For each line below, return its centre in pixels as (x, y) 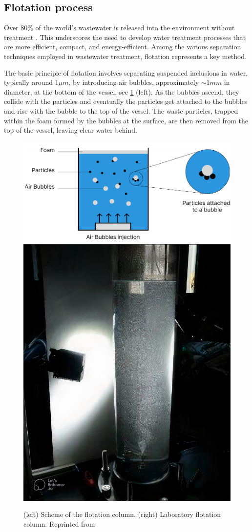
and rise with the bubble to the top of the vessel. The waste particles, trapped (121, 110)
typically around (29, 82)
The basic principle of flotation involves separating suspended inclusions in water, (126, 72)
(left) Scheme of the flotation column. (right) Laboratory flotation (122, 514)
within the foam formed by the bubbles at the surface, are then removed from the (126, 120)
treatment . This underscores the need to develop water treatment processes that (125, 37)
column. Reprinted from (59, 524)
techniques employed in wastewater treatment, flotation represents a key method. (126, 56)
